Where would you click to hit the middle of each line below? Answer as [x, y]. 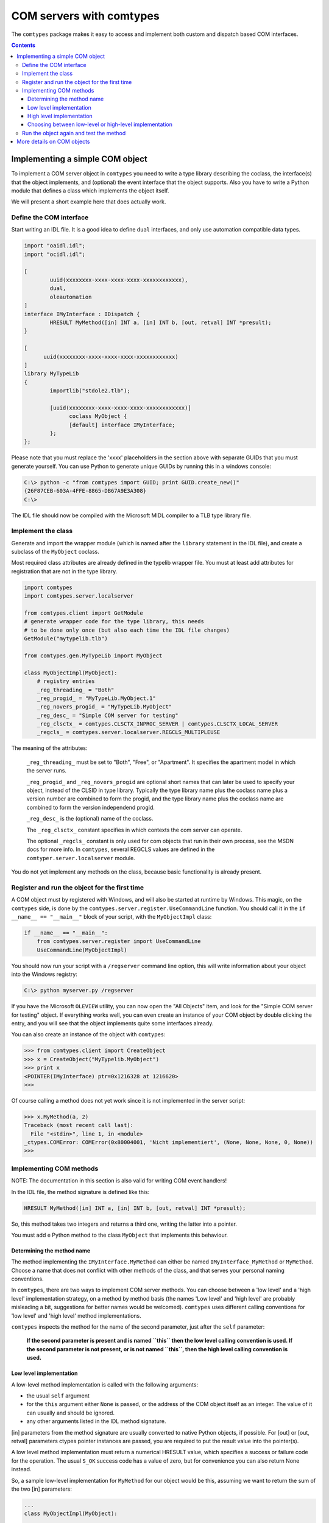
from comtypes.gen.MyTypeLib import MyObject [93, 655]
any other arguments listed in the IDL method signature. [96, 1421]
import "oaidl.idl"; [55, 246]
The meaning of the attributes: [49, 748]
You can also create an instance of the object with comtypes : [88, 1034]
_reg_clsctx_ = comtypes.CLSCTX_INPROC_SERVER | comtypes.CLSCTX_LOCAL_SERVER [157, 724]
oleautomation [71, 297]
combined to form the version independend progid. [91, 807]
